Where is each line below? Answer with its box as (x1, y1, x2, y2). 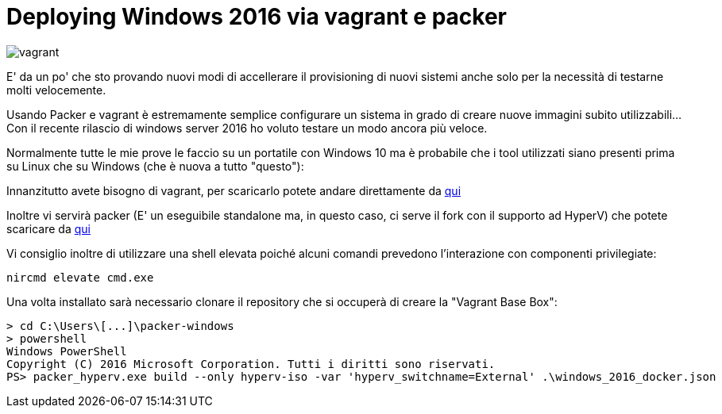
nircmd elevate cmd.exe (6, 270, 154, 284)
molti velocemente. (6, 82, 106, 97)
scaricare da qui (6, 221, 91, 236)
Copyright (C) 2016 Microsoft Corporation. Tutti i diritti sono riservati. (6, 357, 496, 370)
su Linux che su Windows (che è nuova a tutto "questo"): (6, 159, 304, 173)
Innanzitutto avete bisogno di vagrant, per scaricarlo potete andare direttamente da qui (6, 183, 461, 197)
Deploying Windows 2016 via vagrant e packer (6, 3, 508, 30)
